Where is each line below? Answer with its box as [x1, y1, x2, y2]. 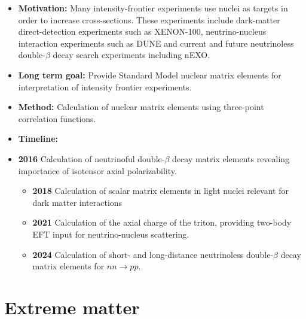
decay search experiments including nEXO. [53, 48, 210, 61]
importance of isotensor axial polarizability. [18, 164, 177, 177]
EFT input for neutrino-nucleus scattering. [32, 227, 189, 240]
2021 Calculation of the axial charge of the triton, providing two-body [32, 216, 292, 229]
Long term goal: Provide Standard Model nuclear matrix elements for [18, 68, 281, 81]
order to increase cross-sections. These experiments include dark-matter [18, 13, 280, 26]
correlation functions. [18, 112, 96, 124]
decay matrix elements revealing [172, 152, 290, 165]
